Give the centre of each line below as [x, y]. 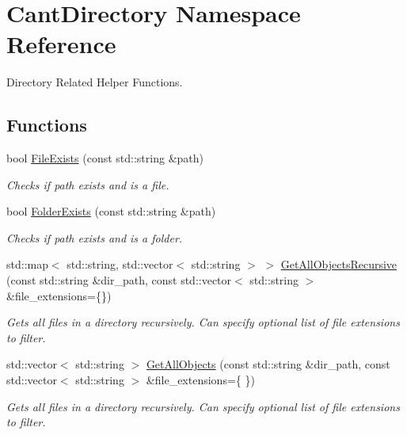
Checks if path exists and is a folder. [95, 237]
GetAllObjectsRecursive [339, 264]
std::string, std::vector [120, 264]
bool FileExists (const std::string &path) [105, 158]
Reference [61, 44]
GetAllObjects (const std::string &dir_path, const [268, 364]
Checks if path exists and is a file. [88, 184]
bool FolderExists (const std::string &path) [111, 211]
